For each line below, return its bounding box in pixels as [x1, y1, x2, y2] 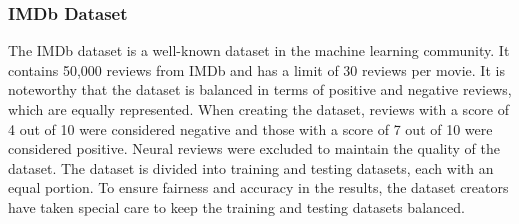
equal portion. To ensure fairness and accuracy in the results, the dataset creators [8, 177, 509, 198]
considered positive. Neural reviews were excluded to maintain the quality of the [8, 138, 500, 159]
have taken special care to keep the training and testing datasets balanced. [8, 196, 465, 217]
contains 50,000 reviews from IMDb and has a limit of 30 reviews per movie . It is [8, 59, 505, 80]
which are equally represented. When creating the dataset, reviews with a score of [8, 99, 510, 119]
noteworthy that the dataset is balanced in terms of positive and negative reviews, [8, 79, 512, 100]
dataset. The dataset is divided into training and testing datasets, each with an [8, 157, 494, 178]
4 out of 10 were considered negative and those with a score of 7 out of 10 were [8, 118, 493, 139]
